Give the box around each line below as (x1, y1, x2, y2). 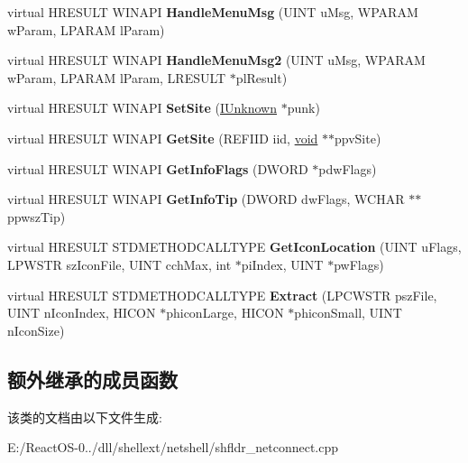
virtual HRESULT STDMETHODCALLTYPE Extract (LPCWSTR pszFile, (7, 285, 437, 304)
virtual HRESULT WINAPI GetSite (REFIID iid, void (7, 128, 318, 147)
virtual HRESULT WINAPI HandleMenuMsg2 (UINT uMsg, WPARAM (7, 51, 426, 69)
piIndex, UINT (241, 255, 324, 273)
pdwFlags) (318, 159, 377, 178)
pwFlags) (334, 255, 384, 273)
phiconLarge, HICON (166, 303, 284, 322)
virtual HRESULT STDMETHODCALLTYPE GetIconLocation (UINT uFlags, (7, 237, 462, 256)
